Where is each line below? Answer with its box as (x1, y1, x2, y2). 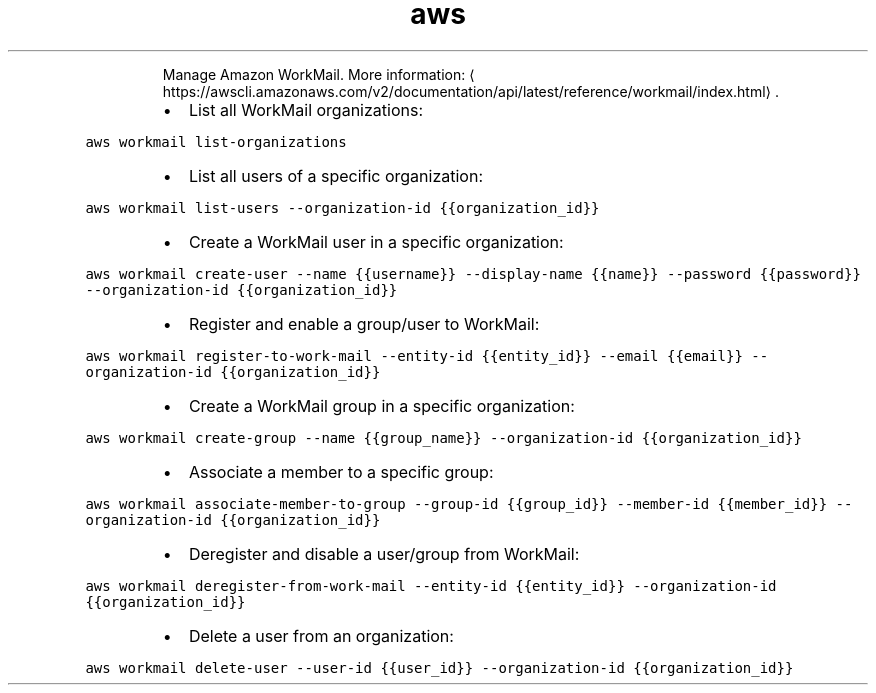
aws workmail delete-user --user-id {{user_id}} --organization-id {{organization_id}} (85, 659, 794, 676)
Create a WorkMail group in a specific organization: (188, 395, 575, 416)
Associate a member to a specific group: (188, 461, 494, 482)
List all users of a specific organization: (188, 165, 484, 186)
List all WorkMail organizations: (188, 99, 424, 120)
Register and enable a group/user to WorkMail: (188, 313, 540, 334)
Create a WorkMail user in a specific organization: (188, 231, 564, 252)
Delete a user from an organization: (188, 625, 454, 646)
